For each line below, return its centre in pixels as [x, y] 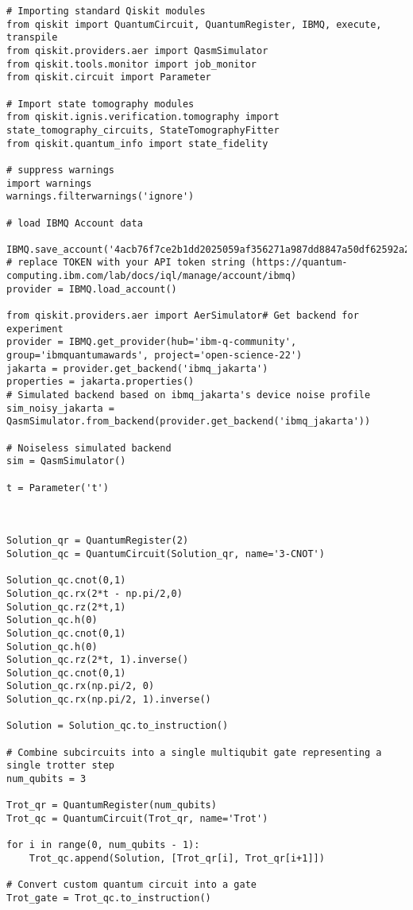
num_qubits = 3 [46, 779]
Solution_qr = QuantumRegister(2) [98, 541]
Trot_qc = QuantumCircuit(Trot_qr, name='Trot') [137, 819]
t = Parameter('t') [58, 488]
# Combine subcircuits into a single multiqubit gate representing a [194, 752]
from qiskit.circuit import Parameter [109, 77]
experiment [35, 329]
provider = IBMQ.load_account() [92, 289]
